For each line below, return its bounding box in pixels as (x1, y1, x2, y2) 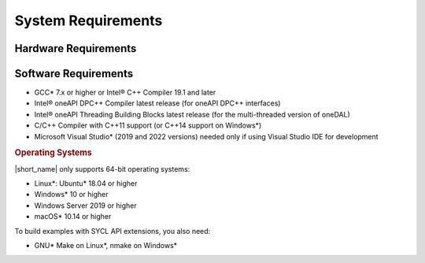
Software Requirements (14, 67, 134, 80)
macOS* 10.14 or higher (34, 212, 112, 221)
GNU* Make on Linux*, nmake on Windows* (34, 241, 178, 250)
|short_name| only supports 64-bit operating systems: (14, 164, 190, 173)
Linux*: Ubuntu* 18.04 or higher (34, 179, 138, 188)
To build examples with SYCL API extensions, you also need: (14, 226, 211, 235)
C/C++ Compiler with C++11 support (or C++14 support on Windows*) (34, 120, 262, 130)
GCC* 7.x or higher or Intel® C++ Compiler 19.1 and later (34, 87, 216, 98)
